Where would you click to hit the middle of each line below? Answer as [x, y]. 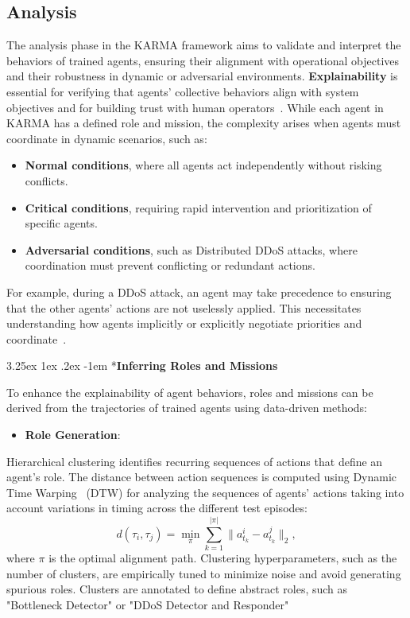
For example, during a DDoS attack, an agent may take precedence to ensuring [199, 292]
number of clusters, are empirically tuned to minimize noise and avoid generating [204, 573]
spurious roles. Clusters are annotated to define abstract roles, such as [177, 589]
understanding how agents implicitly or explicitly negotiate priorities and [184, 323]
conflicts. [46, 180]
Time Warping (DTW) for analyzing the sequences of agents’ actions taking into [205, 492]
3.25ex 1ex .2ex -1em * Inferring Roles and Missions [142, 365]
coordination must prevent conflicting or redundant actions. [170, 265]
